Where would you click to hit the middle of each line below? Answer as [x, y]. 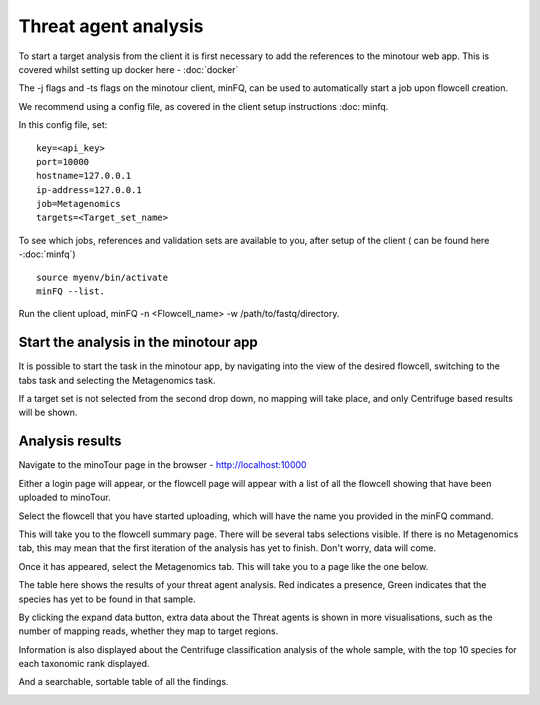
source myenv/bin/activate [102, 277]
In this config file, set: [63, 125]
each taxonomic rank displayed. [84, 664]
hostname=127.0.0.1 [84, 176]
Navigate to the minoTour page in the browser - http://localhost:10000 [162, 465]
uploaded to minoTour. [64, 497]
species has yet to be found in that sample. [107, 599]
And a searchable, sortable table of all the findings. [123, 682]
